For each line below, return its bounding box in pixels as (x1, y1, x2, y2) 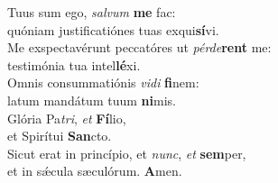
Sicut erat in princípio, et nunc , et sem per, (7, 143, 246, 162)
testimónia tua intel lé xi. (7, 55, 141, 74)
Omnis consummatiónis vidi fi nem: (7, 73, 199, 92)
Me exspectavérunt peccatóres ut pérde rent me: (7, 38, 272, 57)
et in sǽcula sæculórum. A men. (7, 161, 182, 180)
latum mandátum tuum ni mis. (7, 90, 176, 109)
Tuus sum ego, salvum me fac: (7, 3, 176, 21)
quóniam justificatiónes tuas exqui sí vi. (7, 20, 219, 39)
